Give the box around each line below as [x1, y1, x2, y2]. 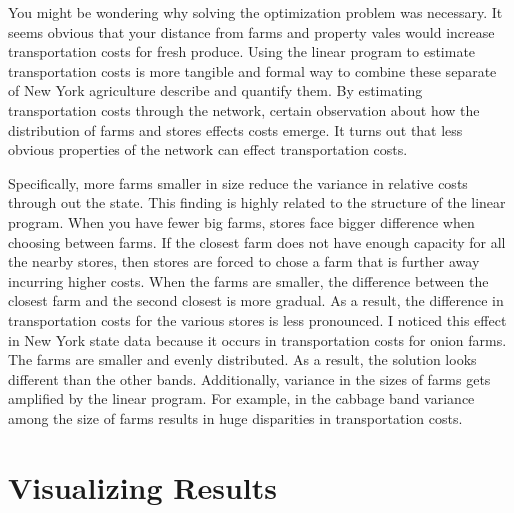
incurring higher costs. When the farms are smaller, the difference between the [8, 270, 489, 291]
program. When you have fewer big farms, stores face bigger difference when [8, 211, 475, 232]
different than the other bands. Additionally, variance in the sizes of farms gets [8, 368, 491, 389]
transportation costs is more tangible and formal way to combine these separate [8, 60, 497, 81]
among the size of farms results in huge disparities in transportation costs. [8, 407, 463, 428]
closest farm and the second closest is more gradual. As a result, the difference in [8, 290, 504, 311]
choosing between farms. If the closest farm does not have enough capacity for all [8, 231, 506, 252]
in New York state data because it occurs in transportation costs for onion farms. [8, 329, 507, 350]
